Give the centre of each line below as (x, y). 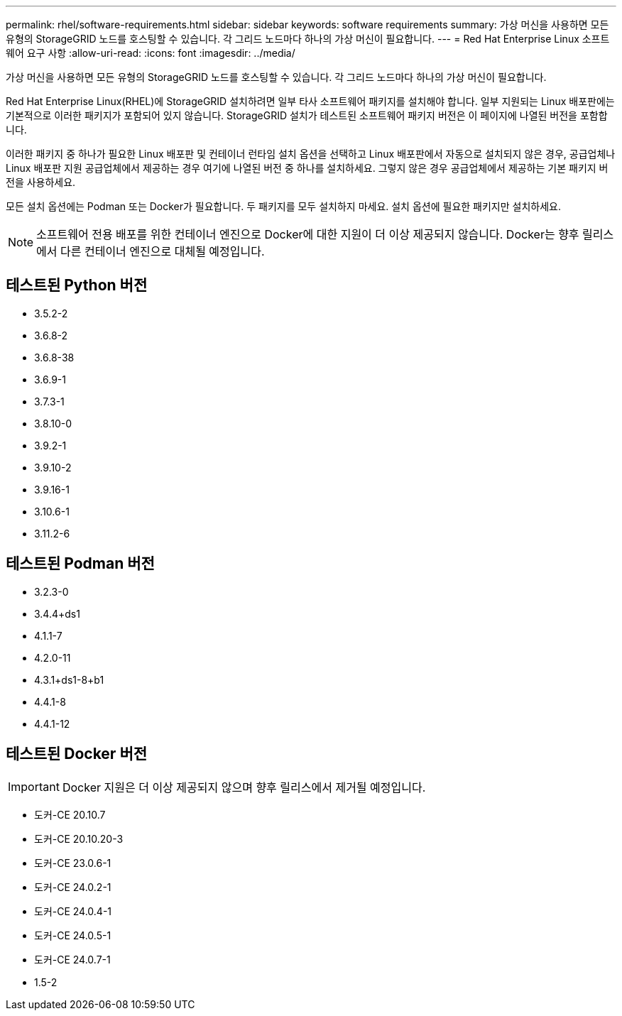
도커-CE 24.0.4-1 (73, 911)
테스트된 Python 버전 (77, 285)
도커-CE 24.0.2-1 (73, 887)
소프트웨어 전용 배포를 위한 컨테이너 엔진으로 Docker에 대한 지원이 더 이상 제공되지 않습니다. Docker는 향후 (308, 234)
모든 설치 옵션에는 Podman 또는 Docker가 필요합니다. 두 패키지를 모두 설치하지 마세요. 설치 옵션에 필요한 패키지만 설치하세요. (283, 206)
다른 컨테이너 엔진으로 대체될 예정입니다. (163, 251)
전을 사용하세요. (41, 182)
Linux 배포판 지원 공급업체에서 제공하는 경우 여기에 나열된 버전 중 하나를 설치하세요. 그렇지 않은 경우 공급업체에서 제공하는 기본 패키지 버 (307, 168)
